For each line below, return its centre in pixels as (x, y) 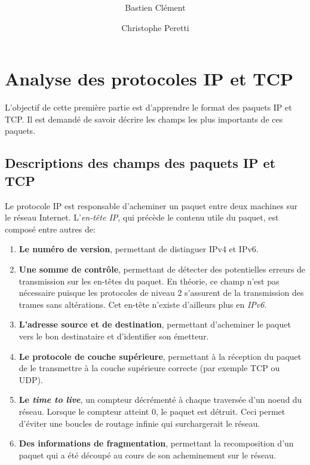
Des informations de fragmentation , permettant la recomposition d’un (156, 443)
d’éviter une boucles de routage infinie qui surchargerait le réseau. (139, 423)
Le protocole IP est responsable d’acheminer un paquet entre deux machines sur (151, 205)
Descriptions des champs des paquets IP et (140, 163)
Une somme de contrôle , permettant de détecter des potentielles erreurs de (162, 269)
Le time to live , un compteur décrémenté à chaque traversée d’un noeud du (160, 400)
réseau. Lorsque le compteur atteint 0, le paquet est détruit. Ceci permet (152, 411)
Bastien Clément (155, 7)
